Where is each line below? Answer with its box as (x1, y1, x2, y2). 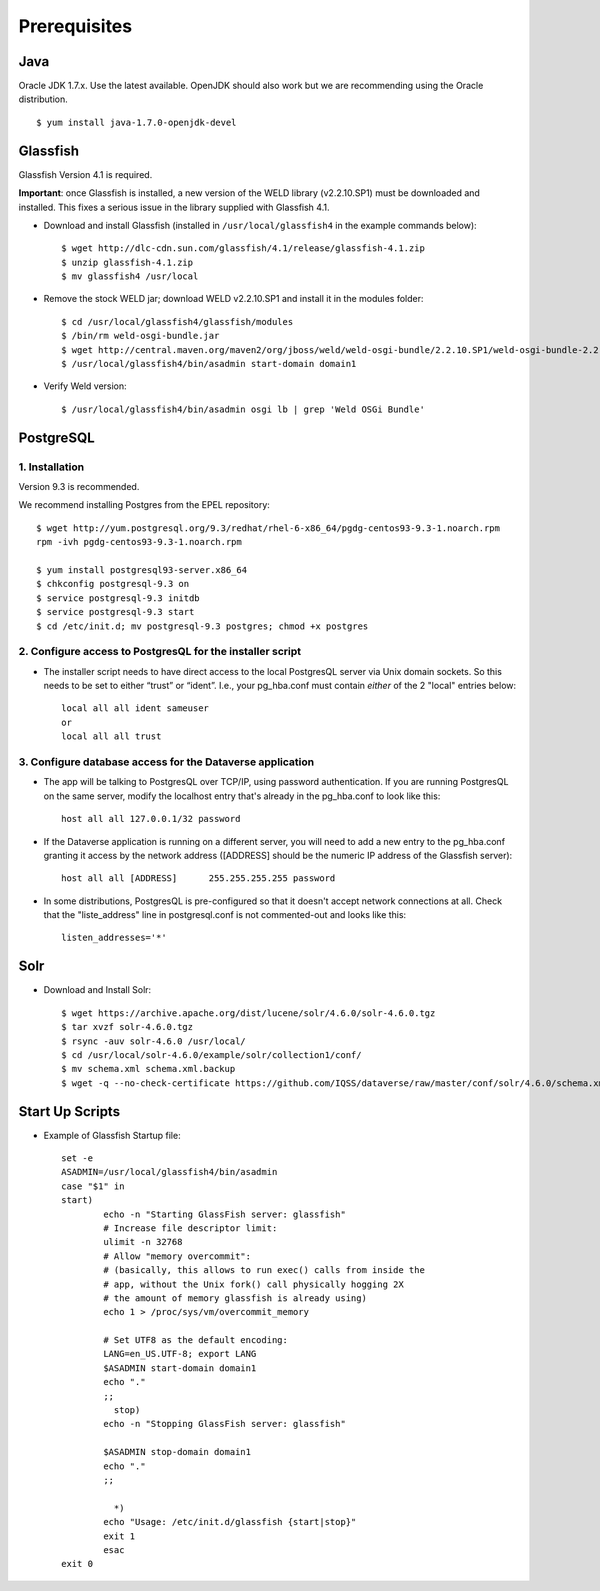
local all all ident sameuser (61, 703, 210, 714)
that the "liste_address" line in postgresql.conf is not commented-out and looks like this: (43, 909, 407, 921)
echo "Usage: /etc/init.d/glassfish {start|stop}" (103, 1516, 357, 1528)
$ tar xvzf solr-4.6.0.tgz (61, 1021, 194, 1033)
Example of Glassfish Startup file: (43, 1129, 181, 1141)
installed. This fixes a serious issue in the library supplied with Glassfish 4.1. (18, 201, 330, 213)
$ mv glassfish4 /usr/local (61, 271, 199, 282)
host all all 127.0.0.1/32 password (61, 813, 241, 825)
